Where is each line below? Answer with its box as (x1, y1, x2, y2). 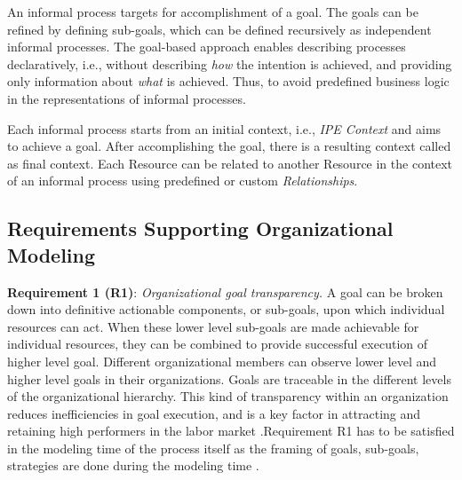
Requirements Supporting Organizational (7, 215, 394, 242)
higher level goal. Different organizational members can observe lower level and (7, 351, 437, 370)
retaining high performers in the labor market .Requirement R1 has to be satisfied (7, 421, 455, 440)
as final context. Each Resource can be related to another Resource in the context (7, 153, 453, 172)
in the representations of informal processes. (7, 89, 246, 107)
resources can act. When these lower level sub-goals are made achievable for (7, 317, 419, 335)
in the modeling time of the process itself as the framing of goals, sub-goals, (7, 438, 419, 457)
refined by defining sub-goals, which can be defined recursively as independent (7, 20, 432, 38)
